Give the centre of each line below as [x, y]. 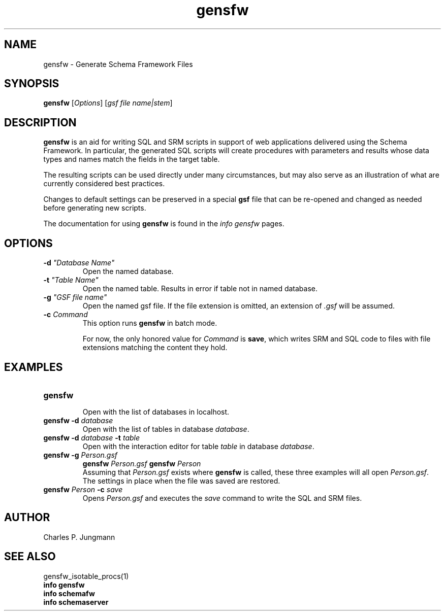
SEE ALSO [30, 557]
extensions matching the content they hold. [155, 348]
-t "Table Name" [71, 280]
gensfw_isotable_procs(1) [86, 576]
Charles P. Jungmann [79, 537]
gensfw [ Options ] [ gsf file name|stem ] [108, 103]
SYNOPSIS [32, 84]
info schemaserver [76, 602]
